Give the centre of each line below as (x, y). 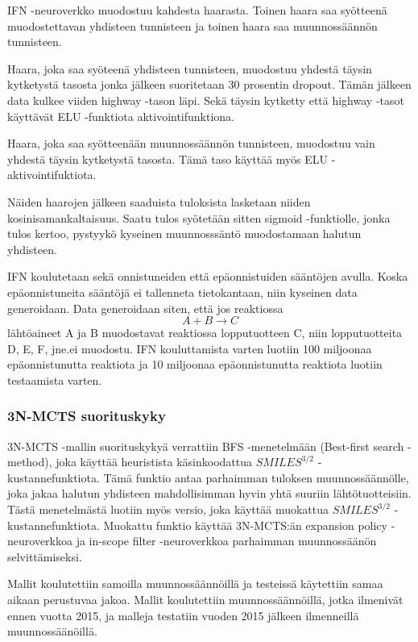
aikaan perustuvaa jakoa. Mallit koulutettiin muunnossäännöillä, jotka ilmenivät (205, 600)
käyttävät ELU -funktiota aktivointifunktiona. (121, 116)
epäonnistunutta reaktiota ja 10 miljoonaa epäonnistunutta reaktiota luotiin (195, 364)
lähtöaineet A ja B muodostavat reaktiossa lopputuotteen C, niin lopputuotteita (205, 333)
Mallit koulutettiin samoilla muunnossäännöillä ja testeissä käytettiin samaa (195, 584)
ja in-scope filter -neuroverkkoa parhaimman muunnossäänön (226, 541)
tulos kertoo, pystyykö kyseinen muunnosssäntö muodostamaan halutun (184, 233)
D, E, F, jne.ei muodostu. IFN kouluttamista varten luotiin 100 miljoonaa (190, 348)
